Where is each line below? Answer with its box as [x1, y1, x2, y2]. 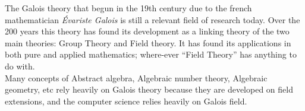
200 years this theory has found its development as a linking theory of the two [5, 25, 290, 37]
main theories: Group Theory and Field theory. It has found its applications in [5, 36, 291, 49]
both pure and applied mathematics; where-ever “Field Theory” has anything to [5, 48, 297, 61]
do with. [5, 59, 35, 72]
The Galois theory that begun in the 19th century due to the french [5, 2, 252, 14]
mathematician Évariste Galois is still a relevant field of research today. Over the [5, 13, 300, 26]
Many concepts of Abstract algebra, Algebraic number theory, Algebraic [5, 71, 268, 84]
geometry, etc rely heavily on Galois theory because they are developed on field [5, 83, 293, 96]
